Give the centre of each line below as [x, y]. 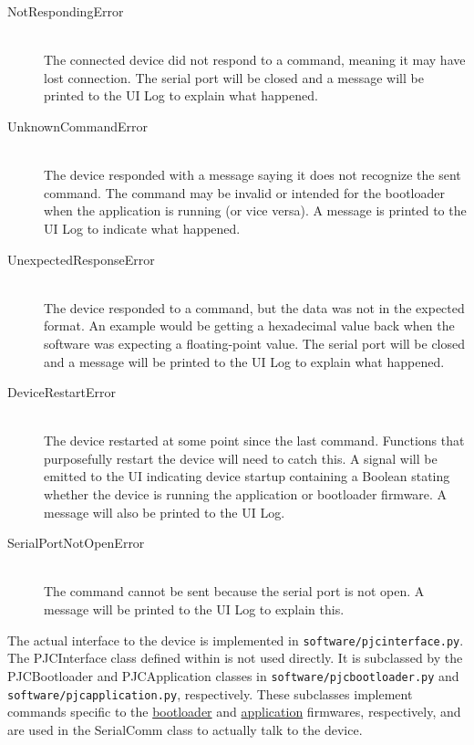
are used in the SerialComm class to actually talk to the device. [185, 729]
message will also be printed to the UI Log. [165, 512]
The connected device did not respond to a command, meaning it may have [255, 60]
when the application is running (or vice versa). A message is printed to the [255, 210]
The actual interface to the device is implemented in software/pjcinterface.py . [236, 640]
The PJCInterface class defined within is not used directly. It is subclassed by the [235, 658]
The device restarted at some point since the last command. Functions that [254, 441]
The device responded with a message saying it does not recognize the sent [252, 175]
